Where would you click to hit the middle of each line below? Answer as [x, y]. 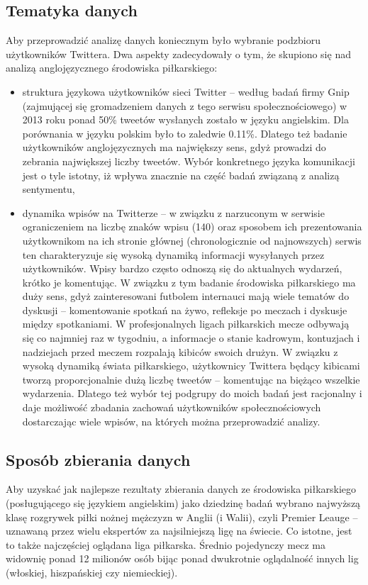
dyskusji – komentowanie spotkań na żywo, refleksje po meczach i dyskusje [185, 310]
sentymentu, [49, 189]
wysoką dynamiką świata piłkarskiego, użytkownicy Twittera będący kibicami [191, 366]
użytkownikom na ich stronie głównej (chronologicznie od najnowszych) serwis [192, 240]
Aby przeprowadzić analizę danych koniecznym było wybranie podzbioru [163, 40]
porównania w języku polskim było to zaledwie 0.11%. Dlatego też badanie [185, 133]
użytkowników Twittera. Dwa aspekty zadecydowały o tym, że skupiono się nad [178, 54]
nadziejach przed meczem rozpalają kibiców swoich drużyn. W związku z [180, 351]
